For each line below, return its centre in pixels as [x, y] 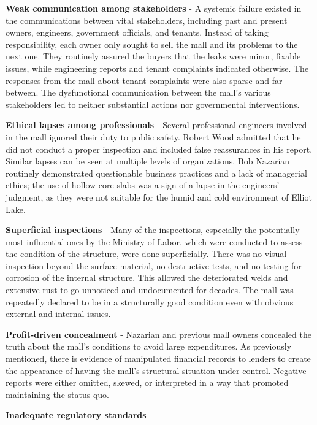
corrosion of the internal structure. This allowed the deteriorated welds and [147, 278]
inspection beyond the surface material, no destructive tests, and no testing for [154, 265]
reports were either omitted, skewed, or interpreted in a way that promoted [147, 382]
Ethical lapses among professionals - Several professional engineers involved [156, 125]
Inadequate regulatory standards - [79, 415]
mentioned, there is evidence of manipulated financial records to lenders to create [158, 358]
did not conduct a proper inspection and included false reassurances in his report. [159, 149]
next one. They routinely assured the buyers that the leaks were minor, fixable [153, 56]
